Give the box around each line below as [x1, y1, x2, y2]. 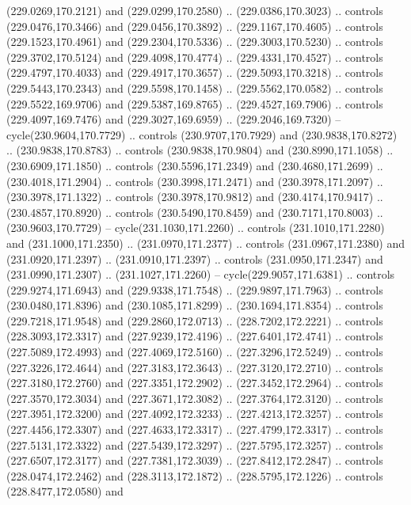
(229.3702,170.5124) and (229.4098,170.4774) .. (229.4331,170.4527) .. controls [6, 48, 383, 65]
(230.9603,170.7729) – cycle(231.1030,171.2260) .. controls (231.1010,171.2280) [6, 219, 385, 236]
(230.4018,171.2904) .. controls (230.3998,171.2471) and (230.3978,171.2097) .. [6, 173, 383, 189]
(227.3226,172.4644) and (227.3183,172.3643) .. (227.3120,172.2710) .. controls [6, 359, 383, 375]
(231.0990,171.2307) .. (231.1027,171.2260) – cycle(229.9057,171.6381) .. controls [6, 266, 395, 283]
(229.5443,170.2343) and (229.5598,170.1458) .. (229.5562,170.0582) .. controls [6, 79, 383, 96]
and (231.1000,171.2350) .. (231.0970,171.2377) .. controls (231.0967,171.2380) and [6, 234, 405, 251]
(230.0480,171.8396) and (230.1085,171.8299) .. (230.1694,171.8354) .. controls [6, 297, 383, 313]
